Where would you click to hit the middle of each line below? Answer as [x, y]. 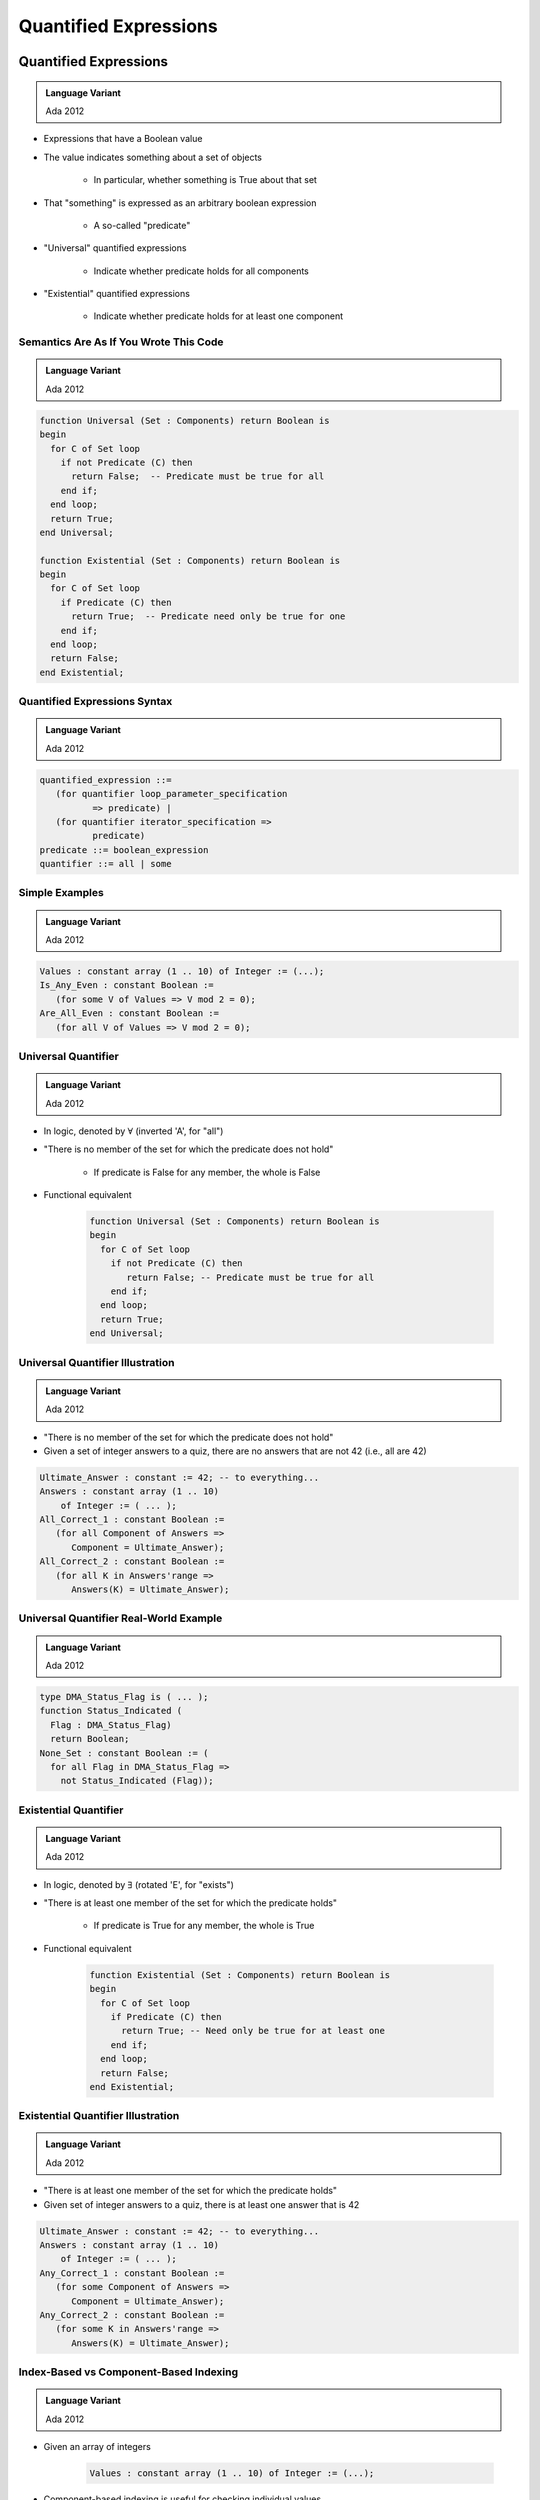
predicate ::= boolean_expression [124, 849]
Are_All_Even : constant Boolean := [129, 1013]
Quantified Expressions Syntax [95, 702]
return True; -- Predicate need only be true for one [208, 616]
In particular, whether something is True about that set [205, 180]
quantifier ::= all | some [105, 864]
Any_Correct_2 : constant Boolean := [132, 2314]
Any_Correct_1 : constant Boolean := [132, 2273]
